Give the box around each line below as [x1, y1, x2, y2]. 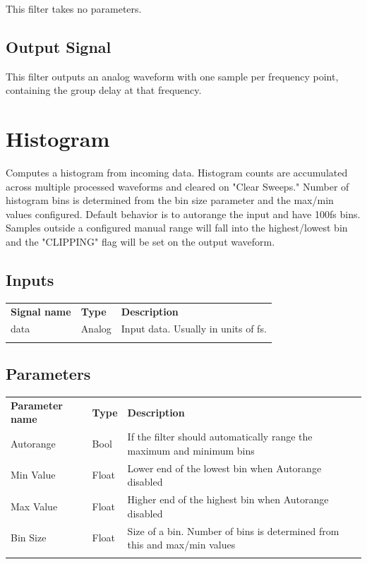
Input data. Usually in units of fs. [121, 321, 267, 336]
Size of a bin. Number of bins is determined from [127, 523, 339, 538]
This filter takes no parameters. [6, 1, 142, 16]
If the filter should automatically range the [127, 429, 313, 444]
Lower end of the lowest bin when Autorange [127, 460, 322, 475]
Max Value [11, 498, 58, 513]
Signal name [11, 304, 71, 318]
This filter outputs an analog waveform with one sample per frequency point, [6, 68, 339, 83]
